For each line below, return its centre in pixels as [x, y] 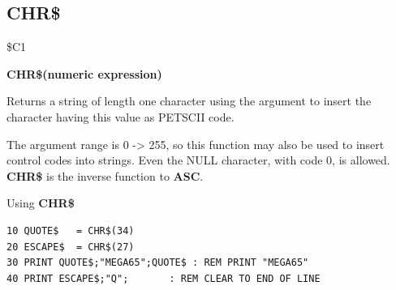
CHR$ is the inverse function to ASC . [105, 175]
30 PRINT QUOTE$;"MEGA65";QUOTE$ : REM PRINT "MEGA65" [158, 263]
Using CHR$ [41, 203]
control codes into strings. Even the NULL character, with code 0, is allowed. [198, 160]
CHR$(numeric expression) [84, 73]
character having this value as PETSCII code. [121, 116]
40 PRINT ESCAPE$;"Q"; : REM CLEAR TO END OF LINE [164, 278]
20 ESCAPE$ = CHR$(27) [71, 247]
